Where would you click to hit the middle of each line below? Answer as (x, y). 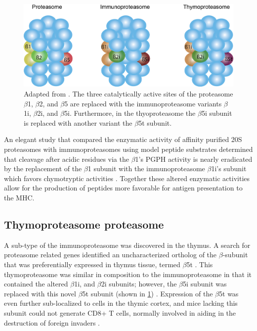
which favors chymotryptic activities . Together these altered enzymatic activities (127, 178)
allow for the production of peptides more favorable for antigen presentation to (123, 188)
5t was (229, 293)
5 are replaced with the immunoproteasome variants (143, 103)
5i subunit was (205, 284)
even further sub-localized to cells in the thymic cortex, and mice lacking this (121, 303)
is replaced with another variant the (78, 122)
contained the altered (36, 284)
